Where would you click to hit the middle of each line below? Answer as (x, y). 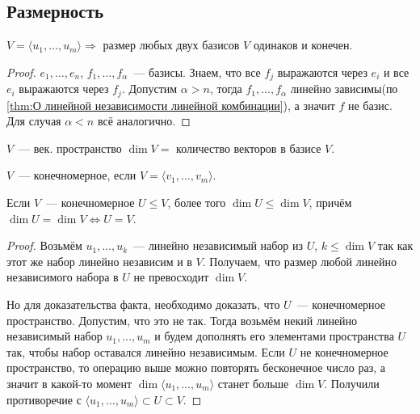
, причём (330, 203)
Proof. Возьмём (44, 245)
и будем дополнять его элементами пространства (274, 336)
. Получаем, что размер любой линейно (299, 261)
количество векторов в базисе (249, 148)
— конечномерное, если (78, 175)
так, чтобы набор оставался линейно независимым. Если (146, 351)
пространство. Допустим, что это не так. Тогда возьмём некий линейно (182, 320)
